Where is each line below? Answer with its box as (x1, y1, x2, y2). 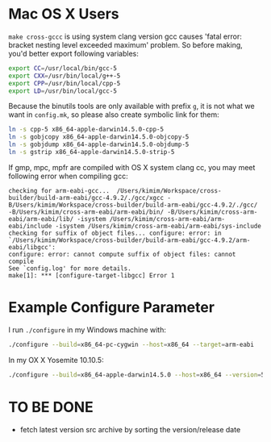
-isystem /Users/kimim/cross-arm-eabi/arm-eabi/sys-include (55, 222, 262, 230)
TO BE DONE (8, 398, 94, 416)
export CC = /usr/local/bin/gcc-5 (8, 64, 117, 73)
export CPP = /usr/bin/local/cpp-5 (8, 79, 121, 87)
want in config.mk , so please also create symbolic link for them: (8, 110, 219, 119)
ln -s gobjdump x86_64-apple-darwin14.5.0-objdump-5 (8, 140, 190, 149)
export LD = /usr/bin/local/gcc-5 (8, 86, 117, 95)
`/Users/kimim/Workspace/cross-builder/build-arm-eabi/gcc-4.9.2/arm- (8, 236, 251, 244)
